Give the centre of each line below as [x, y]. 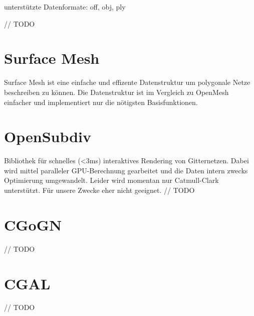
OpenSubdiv [48, 136]
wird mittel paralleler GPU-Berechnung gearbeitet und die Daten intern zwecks [126, 170]
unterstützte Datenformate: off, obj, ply [65, 7]
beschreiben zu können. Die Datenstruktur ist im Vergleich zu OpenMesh [116, 92]
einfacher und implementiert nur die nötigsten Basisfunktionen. [101, 102]
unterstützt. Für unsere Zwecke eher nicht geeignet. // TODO [99, 190]
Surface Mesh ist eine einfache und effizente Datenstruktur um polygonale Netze [127, 82]
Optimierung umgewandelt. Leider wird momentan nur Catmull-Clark [111, 180]
